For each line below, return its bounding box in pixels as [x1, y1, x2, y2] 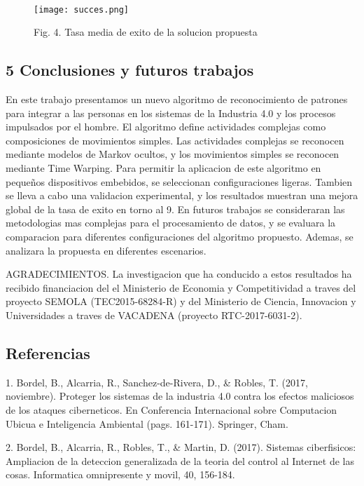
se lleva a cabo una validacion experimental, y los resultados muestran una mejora [6, 188, 358, 203]
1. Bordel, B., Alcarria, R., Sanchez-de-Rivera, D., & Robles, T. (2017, [6, 374, 308, 389]
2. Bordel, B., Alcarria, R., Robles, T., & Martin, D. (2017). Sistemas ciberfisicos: [6, 440, 356, 454]
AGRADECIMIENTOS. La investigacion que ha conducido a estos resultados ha [6, 266, 352, 281]
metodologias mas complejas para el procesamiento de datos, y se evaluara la [6, 215, 336, 230]
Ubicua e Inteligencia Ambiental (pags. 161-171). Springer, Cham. [6, 416, 288, 431]
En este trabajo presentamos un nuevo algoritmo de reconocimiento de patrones [6, 92, 348, 107]
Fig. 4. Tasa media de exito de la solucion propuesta [34, 25, 258, 39]
